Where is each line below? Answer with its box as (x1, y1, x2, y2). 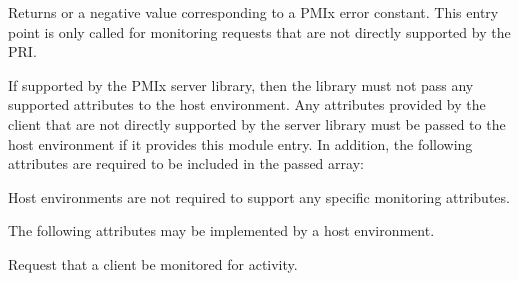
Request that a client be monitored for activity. (8, 253, 298, 274)
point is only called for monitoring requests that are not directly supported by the (8, 21, 511, 42)
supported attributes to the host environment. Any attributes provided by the (8, 94, 486, 115)
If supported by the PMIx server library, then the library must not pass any (8, 74, 474, 95)
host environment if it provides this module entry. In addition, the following (8, 133, 473, 154)
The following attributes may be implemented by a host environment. (8, 220, 435, 241)
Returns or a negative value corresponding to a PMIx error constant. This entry (8, 2, 499, 22)
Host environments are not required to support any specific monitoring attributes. (8, 186, 510, 207)
